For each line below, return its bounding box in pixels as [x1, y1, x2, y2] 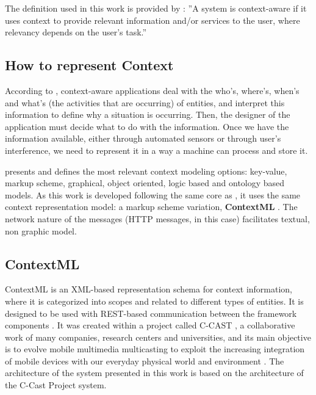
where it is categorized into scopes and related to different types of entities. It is [5, 294, 304, 307]
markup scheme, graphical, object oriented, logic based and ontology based [5, 176, 285, 189]
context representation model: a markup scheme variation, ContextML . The [5, 200, 298, 213]
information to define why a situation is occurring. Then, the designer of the [5, 108, 290, 121]
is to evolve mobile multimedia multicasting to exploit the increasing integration [5, 342, 305, 355]
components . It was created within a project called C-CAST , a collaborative [5, 319, 295, 332]
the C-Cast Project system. [5, 379, 107, 391]
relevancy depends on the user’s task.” [5, 26, 147, 38]
